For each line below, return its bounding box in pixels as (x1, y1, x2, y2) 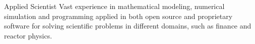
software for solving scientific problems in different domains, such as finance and (4, 20, 251, 31)
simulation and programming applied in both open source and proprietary (4, 10, 233, 21)
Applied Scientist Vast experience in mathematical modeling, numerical (4, 1, 225, 11)
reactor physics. (4, 30, 52, 40)
